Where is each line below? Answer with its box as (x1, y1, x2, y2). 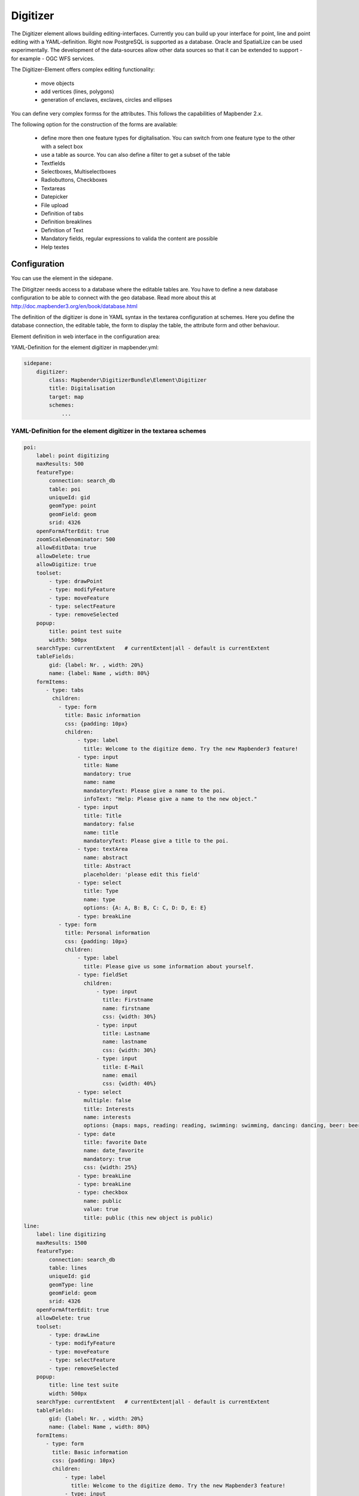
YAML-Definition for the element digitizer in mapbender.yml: (11, 344, 159, 351)
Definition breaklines (41, 218, 92, 226)
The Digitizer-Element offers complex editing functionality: (11, 66, 156, 73)
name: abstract (83, 854, 128, 861)
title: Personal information (65, 929, 150, 936)
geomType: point (48, 503, 97, 509)
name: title (83, 829, 119, 836)
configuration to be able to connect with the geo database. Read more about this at (11, 294, 217, 302)
